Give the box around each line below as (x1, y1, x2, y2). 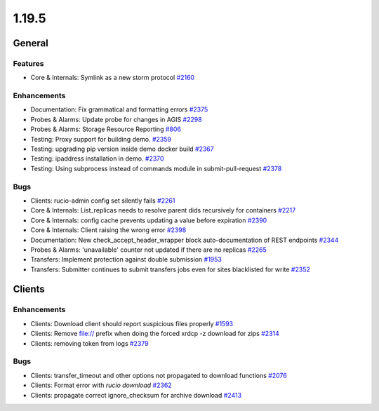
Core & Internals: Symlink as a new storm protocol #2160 (30, 74, 195, 82)
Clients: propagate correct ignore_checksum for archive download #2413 (30, 391, 242, 399)
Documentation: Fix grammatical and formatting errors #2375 (30, 105, 208, 114)
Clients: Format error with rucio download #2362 (30, 381, 172, 389)
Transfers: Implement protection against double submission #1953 (30, 255, 222, 264)
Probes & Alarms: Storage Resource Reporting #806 (30, 125, 182, 133)
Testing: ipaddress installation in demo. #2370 (30, 154, 164, 163)
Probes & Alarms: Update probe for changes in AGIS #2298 (30, 115, 203, 123)
